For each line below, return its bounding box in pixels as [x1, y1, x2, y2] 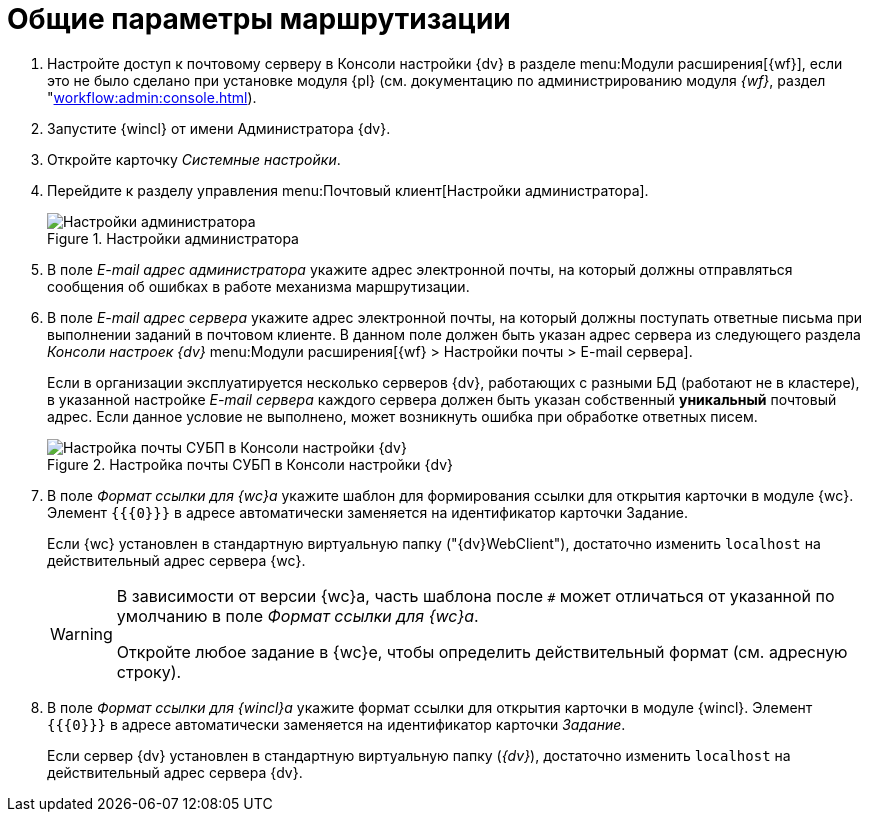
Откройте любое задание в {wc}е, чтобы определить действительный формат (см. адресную [116, 641, 848, 662]
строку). [116, 661, 182, 682]
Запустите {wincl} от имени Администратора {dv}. [47, 119, 391, 137]
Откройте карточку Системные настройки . [47, 150, 341, 168]
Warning [50, 623, 113, 644]
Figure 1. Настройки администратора [47, 229, 299, 247]
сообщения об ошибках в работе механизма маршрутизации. [47, 277, 470, 295]
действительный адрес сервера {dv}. [47, 763, 303, 781]
